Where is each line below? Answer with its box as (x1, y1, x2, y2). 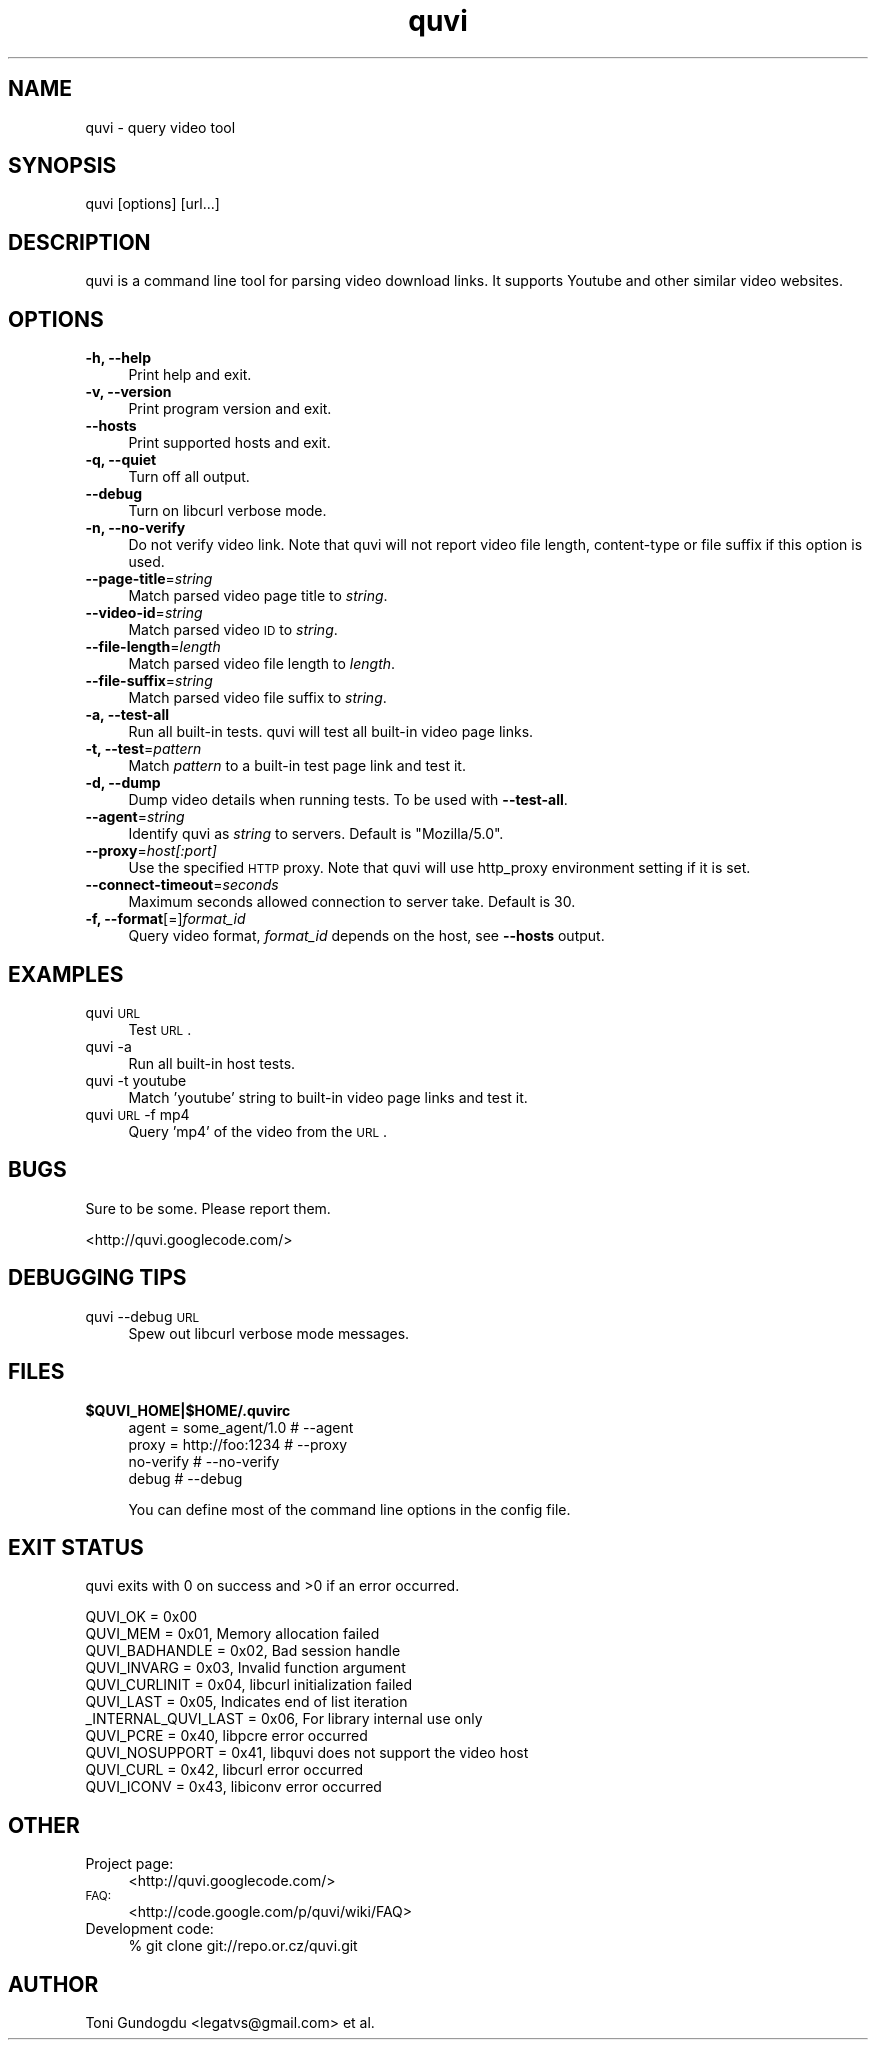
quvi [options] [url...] (85, 195, 220, 213)
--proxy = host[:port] (85, 842, 217, 860)
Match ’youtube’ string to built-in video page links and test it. (128, 1088, 528, 1106)
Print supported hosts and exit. (128, 434, 331, 452)
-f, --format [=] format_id (85, 910, 246, 928)
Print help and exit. (128, 366, 252, 384)
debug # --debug (128, 1469, 243, 1487)
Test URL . (128, 1020, 192, 1038)
